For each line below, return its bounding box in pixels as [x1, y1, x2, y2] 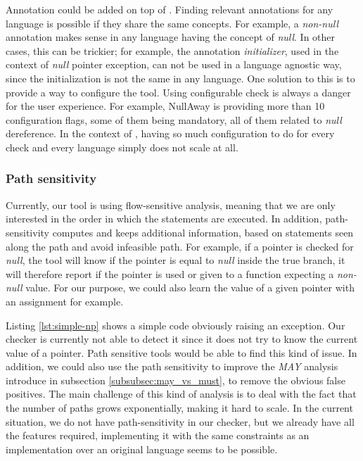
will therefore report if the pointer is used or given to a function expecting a [6, 266, 334, 281]
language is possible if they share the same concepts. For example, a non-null [6, 15, 339, 30]
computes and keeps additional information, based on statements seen [52, 225, 354, 239]
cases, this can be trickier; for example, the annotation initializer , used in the [6, 43, 339, 58]
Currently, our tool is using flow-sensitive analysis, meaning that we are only [6, 197, 336, 212]
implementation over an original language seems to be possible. [6, 441, 278, 456]
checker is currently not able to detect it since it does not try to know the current [6, 331, 358, 346]
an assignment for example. [6, 293, 124, 308]
